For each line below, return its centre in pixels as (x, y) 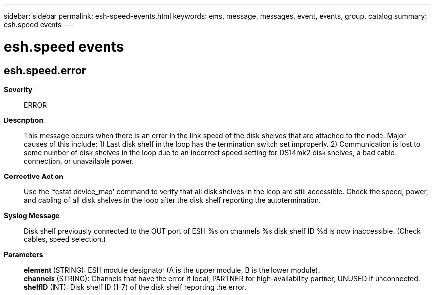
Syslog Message (32, 215)
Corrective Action (34, 176)
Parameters (24, 254)
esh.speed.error (45, 70)
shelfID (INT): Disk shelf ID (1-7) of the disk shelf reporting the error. (135, 287)
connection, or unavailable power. (79, 161)
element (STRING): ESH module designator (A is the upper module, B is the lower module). (172, 270)
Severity (18, 89)
